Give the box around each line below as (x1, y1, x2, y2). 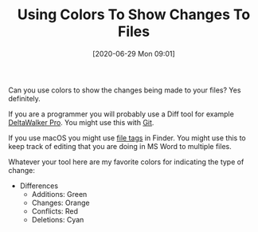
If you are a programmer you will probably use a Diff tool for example (8, 109, 235, 119)
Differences (19, 181, 58, 191)
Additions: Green (31, 189, 88, 199)
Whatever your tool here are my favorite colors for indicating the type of (8, 157, 244, 167)
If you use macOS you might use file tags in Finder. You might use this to (8, 133, 246, 143)
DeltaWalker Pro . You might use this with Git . (8, 117, 154, 127)
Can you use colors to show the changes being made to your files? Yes (8, 85, 241, 95)
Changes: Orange (31, 198, 90, 207)
